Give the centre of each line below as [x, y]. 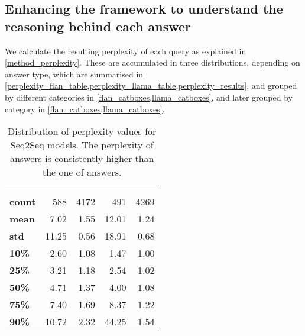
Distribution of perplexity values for [82, 131]
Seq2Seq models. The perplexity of [82, 145]
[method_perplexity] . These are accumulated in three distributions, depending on [152, 62]
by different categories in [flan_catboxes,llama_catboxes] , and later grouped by [149, 97]
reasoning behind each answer [98, 26]
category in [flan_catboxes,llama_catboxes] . [85, 109]
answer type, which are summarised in [74, 74]
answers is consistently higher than [82, 159]
